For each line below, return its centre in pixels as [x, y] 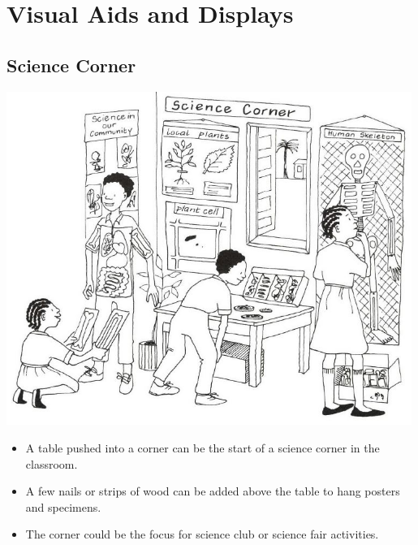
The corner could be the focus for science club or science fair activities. [202, 534]
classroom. [52, 463]
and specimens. [63, 506]
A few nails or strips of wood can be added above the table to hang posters [213, 491]
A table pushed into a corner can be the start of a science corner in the [203, 448]
